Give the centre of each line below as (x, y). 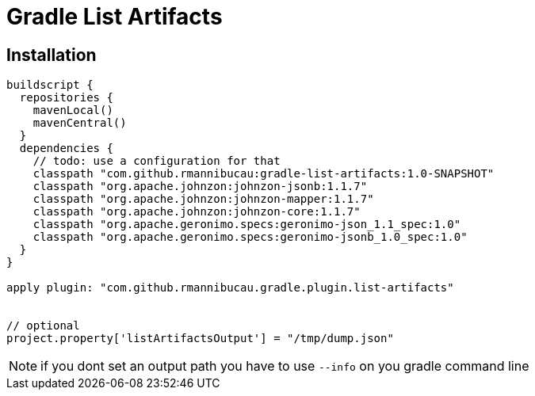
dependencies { (66, 148)
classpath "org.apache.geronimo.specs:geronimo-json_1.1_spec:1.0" (247, 225)
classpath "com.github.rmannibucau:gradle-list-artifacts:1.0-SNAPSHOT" (264, 174)
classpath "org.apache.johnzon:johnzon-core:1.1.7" (197, 212)
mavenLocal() (73, 110)
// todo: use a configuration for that (157, 161)
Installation (52, 55)
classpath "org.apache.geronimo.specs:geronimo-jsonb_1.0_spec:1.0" (250, 237)
